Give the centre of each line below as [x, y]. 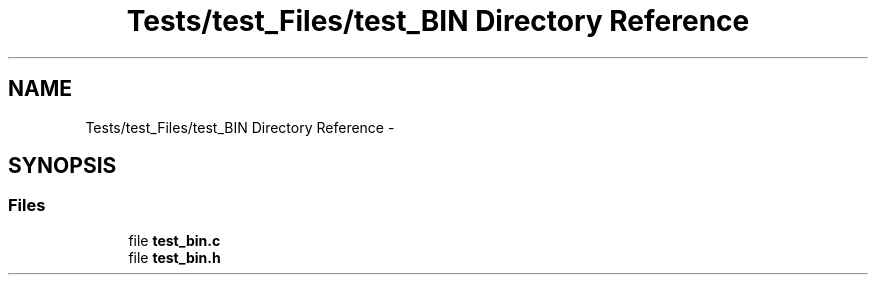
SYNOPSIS [62, 166]
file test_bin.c [174, 240]
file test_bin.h [174, 257]
